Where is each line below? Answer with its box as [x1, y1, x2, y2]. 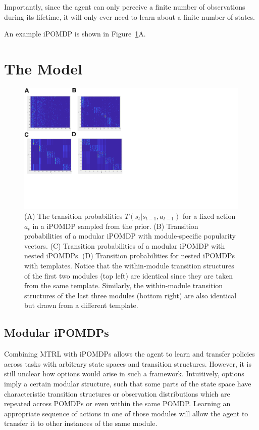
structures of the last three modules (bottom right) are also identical [24, 290, 237, 300]
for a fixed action [182, 211, 236, 221]
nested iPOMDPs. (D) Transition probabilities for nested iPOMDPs [24, 250, 235, 261]
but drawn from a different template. [24, 300, 138, 310]
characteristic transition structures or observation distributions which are [4, 388, 230, 399]
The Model [4, 58, 82, 79]
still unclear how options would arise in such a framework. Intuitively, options [4, 368, 244, 379]
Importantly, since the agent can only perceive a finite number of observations [4, 2, 245, 12]
